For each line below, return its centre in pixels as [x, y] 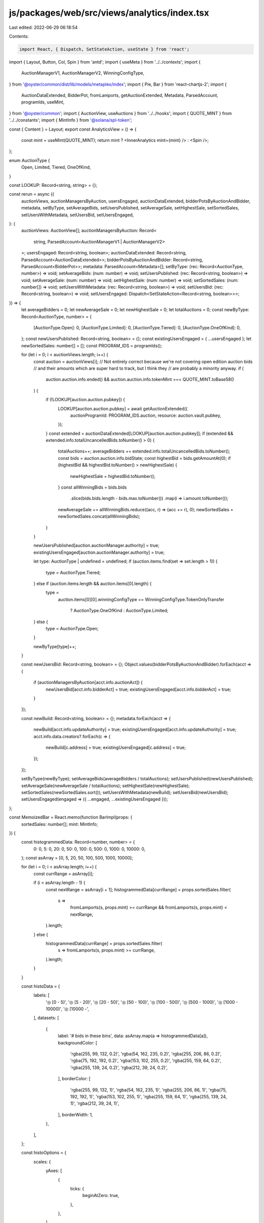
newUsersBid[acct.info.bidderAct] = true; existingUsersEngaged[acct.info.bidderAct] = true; [139, 689]
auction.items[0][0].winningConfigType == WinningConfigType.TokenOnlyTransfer [141, 599]
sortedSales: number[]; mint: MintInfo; [60, 824]
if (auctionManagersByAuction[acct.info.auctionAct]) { [88, 682]
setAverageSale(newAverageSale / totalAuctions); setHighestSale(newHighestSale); [106, 786]
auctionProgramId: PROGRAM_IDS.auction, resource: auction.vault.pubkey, [146, 415]
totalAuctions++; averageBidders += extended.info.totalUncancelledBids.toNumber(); [144, 451]
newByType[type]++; [55, 646]
